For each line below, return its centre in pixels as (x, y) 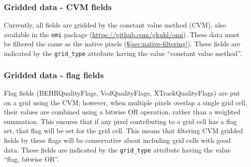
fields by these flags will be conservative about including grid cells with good (118, 140)
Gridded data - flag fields (54, 75)
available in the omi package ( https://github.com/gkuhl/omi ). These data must (122, 34)
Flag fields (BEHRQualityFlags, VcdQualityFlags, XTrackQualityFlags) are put (122, 92)
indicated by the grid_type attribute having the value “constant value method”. (123, 53)
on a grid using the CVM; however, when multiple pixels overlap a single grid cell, (126, 102)
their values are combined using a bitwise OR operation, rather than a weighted (122, 112)
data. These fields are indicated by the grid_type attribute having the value (117, 149)
